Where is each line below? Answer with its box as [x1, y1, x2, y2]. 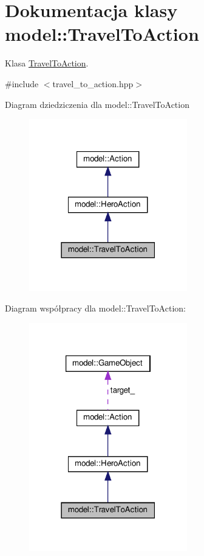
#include [5, 77, 39, 90]
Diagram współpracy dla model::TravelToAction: [5, 302, 186, 315]
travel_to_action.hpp [52, 77, 134, 90]
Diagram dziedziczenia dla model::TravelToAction [5, 98, 189, 110]
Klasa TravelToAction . [5, 57, 89, 69]
